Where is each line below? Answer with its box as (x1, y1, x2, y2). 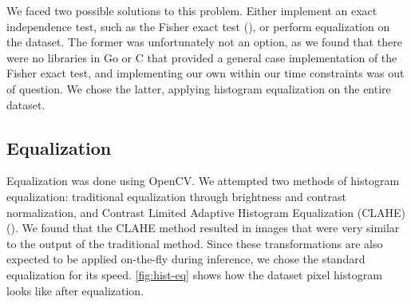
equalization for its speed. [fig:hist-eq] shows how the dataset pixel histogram (6, 266, 382, 282)
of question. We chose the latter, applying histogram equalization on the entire (6, 80, 391, 97)
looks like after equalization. (6, 282, 144, 298)
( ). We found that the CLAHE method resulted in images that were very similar (6, 219, 400, 236)
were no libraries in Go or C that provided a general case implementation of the (6, 49, 397, 65)
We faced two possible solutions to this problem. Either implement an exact (6, 2, 377, 18)
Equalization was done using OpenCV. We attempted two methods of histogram (6, 172, 400, 189)
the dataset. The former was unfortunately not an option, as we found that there (6, 34, 402, 50)
